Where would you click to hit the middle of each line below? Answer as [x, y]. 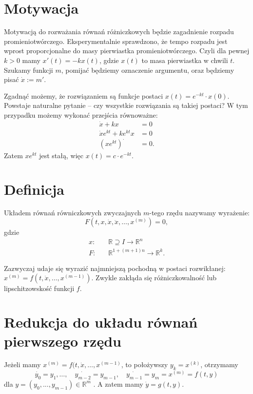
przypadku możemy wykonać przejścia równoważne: [81, 114]
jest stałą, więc [61, 155]
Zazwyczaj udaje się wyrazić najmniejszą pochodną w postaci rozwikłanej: [115, 268]
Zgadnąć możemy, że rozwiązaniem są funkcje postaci [84, 95]
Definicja [34, 189]
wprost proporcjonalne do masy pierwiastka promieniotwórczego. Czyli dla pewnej [127, 51]
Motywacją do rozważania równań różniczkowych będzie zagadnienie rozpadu [119, 31]
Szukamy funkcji [29, 70]
